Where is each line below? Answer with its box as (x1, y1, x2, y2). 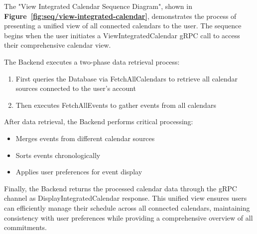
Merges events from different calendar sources (15, 133, 155, 143)
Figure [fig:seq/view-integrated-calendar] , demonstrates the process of (4, 10, 237, 21)
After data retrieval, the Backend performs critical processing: (4, 116, 193, 127)
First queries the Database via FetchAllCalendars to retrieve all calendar (15, 73, 238, 83)
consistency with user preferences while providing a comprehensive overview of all (4, 212, 253, 223)
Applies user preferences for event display (15, 166, 142, 177)
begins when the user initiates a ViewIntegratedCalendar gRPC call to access (4, 30, 240, 40)
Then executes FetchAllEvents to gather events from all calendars (15, 99, 216, 110)
